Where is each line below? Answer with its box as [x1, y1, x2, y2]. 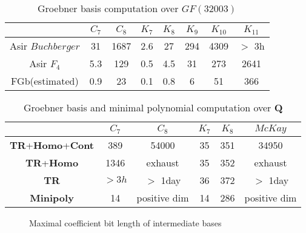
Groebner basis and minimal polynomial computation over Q [23, 100, 283, 114]
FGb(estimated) [11, 73, 79, 88]
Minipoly [30, 190, 74, 205]
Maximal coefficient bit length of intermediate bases [29, 216, 222, 229]
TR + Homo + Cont [10, 137, 95, 152]
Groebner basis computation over [38, 1, 179, 15]
